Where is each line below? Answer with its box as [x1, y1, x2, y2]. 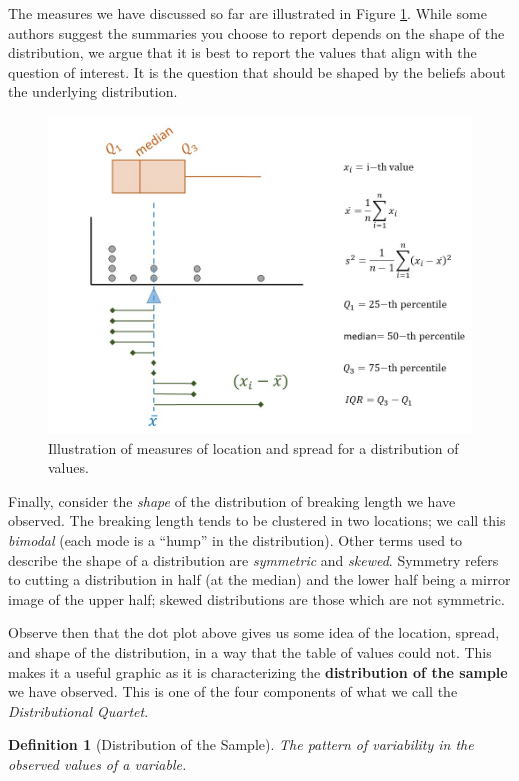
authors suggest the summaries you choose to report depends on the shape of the [8, 22, 505, 43]
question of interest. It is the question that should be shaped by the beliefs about [8, 61, 506, 82]
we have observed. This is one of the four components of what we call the [8, 681, 458, 702]
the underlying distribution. [8, 81, 178, 102]
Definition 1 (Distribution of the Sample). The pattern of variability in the [8, 734, 474, 755]
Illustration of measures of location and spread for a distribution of [48, 437, 459, 458]
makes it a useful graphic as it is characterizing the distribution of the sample [8, 661, 508, 682]
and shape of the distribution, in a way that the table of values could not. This [8, 641, 492, 662]
